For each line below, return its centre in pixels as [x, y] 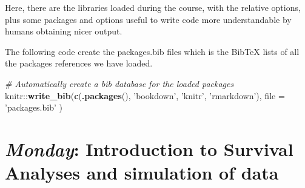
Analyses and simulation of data [142, 173]
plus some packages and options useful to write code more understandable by [148, 19]
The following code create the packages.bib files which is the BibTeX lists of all [152, 51]
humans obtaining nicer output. [64, 31]
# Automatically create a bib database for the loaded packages [119, 83]
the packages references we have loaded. [79, 63]
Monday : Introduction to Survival [149, 149]
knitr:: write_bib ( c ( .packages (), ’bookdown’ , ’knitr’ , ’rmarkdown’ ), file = [145, 95]
